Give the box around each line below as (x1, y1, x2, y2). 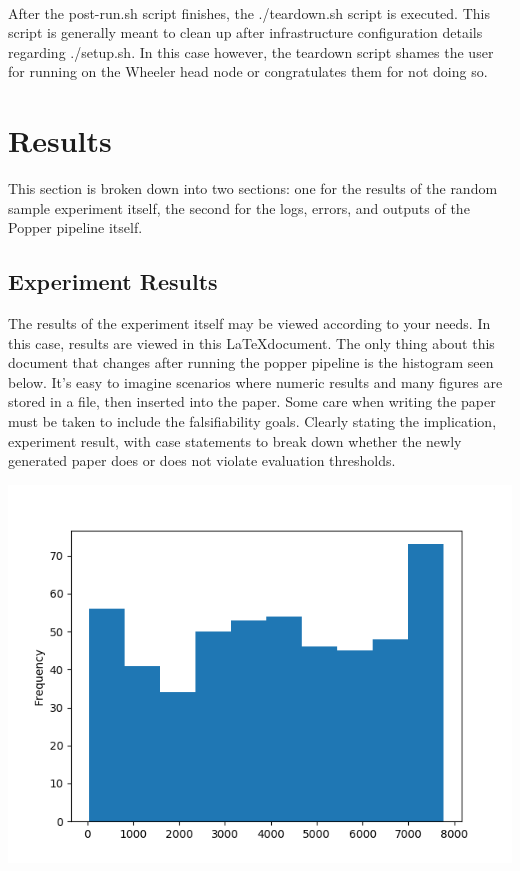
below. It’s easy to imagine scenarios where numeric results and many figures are (8, 371, 503, 392)
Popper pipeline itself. (8, 217, 143, 238)
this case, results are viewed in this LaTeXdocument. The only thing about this (8, 332, 495, 353)
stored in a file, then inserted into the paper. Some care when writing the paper (8, 391, 496, 412)
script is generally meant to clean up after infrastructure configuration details (8, 22, 483, 43)
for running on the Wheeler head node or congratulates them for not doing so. (8, 61, 488, 82)
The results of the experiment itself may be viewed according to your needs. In (8, 313, 491, 334)
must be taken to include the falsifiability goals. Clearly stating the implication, (8, 411, 497, 432)
